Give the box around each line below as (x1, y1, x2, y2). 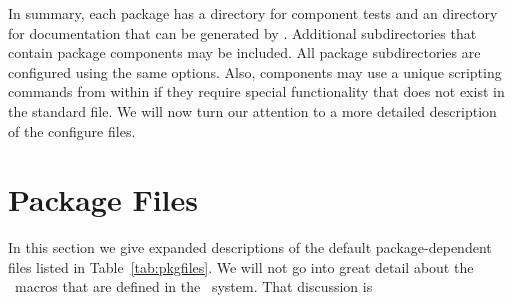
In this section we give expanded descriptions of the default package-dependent (8, 237, 492, 258)
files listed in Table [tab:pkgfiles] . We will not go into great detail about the (8, 256, 474, 277)
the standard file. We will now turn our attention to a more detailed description (8, 100, 497, 121)
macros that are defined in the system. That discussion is (14, 276, 373, 297)
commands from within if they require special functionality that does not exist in (8, 81, 505, 102)
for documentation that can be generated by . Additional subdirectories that (8, 22, 477, 43)
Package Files (8, 179, 199, 220)
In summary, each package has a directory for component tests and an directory (8, 3, 498, 23)
